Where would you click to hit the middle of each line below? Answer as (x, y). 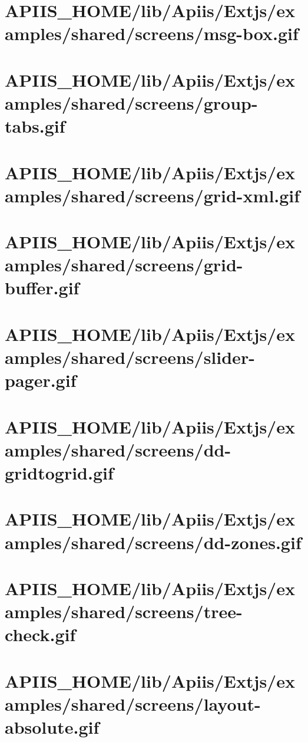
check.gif (40, 634)
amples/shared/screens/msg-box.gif (152, 33)
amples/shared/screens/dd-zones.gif (153, 542)
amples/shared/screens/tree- (124, 611)
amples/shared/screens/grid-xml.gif (153, 195)
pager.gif (41, 380)
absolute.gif (52, 727)
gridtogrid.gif (59, 472)
